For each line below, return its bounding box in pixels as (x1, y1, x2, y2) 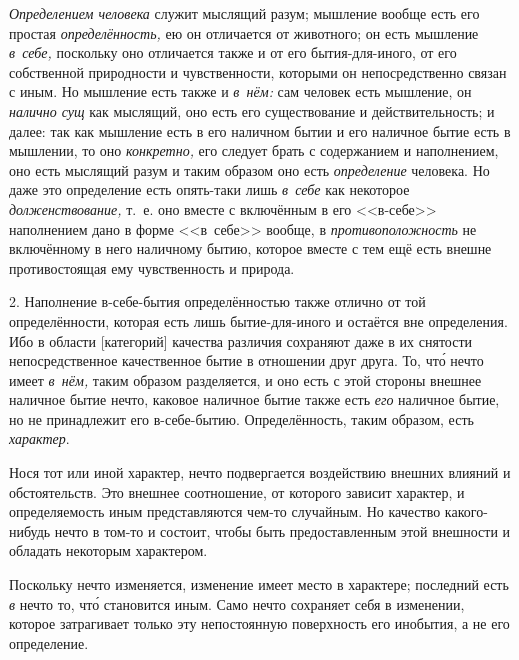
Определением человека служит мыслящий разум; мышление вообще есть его (9, 3, 480, 23)
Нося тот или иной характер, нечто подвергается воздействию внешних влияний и (9, 462, 511, 483)
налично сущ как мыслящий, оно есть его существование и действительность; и (9, 100, 495, 121)
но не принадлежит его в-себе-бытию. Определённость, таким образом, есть (9, 408, 474, 429)
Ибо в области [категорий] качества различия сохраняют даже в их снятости (9, 330, 473, 351)
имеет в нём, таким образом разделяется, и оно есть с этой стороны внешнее (9, 369, 482, 390)
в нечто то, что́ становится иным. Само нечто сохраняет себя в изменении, (9, 593, 465, 614)
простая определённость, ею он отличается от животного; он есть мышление (9, 22, 479, 43)
